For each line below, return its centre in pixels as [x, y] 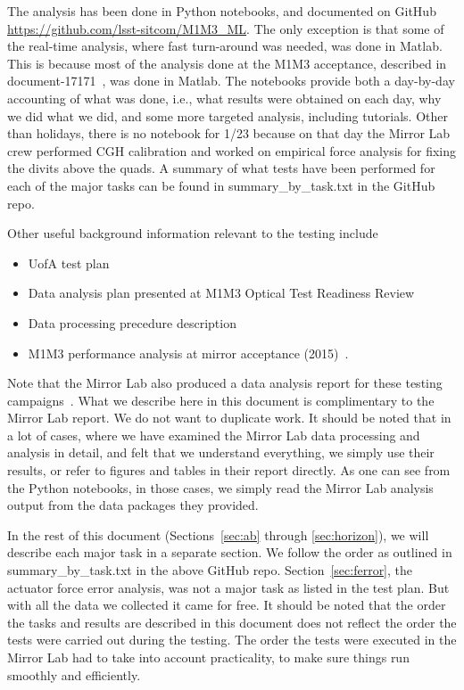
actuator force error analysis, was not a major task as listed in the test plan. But [228, 587]
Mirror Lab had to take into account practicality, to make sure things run [208, 657]
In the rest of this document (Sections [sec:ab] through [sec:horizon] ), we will [218, 534]
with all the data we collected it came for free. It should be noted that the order [227, 605]
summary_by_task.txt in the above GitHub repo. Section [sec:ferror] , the [210, 570]
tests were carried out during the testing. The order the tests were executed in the [232, 640]
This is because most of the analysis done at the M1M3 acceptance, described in [227, 63]
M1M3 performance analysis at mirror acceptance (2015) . [188, 353]
